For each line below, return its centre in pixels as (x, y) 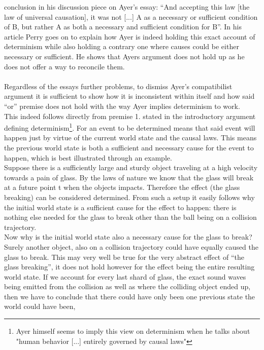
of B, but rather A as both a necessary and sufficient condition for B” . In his (123, 27)
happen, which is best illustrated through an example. (88, 157)
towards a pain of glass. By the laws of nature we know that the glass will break (129, 177)
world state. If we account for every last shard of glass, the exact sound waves (125, 276)
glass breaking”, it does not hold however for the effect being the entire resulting (129, 267)
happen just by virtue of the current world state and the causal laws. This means (130, 138)
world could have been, (40, 306)
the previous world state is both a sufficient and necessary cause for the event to (129, 147)
